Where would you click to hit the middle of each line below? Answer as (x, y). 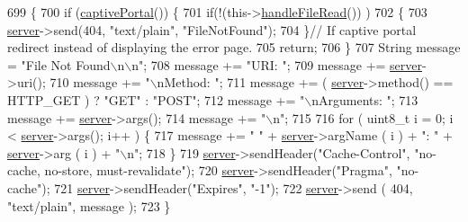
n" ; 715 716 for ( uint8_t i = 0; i (363, 117)
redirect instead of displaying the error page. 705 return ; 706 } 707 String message (234, 47)
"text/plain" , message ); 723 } (89, 205)
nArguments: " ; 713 (365, 99)
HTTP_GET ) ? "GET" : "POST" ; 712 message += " (156, 99)
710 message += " (100, 82)
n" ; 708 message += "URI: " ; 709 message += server (277, 64)
